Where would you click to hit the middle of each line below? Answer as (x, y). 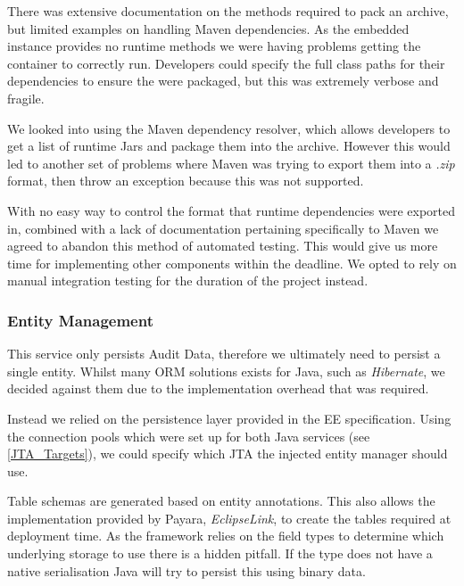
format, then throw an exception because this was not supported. (186, 181)
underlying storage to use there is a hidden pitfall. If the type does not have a (220, 553)
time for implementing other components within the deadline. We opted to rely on (232, 263)
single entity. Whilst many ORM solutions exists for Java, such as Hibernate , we (226, 371)
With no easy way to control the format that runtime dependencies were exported (231, 210)
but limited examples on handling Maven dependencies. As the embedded (208, 28)
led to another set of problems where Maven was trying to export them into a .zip (231, 163)
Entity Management (80, 320)
